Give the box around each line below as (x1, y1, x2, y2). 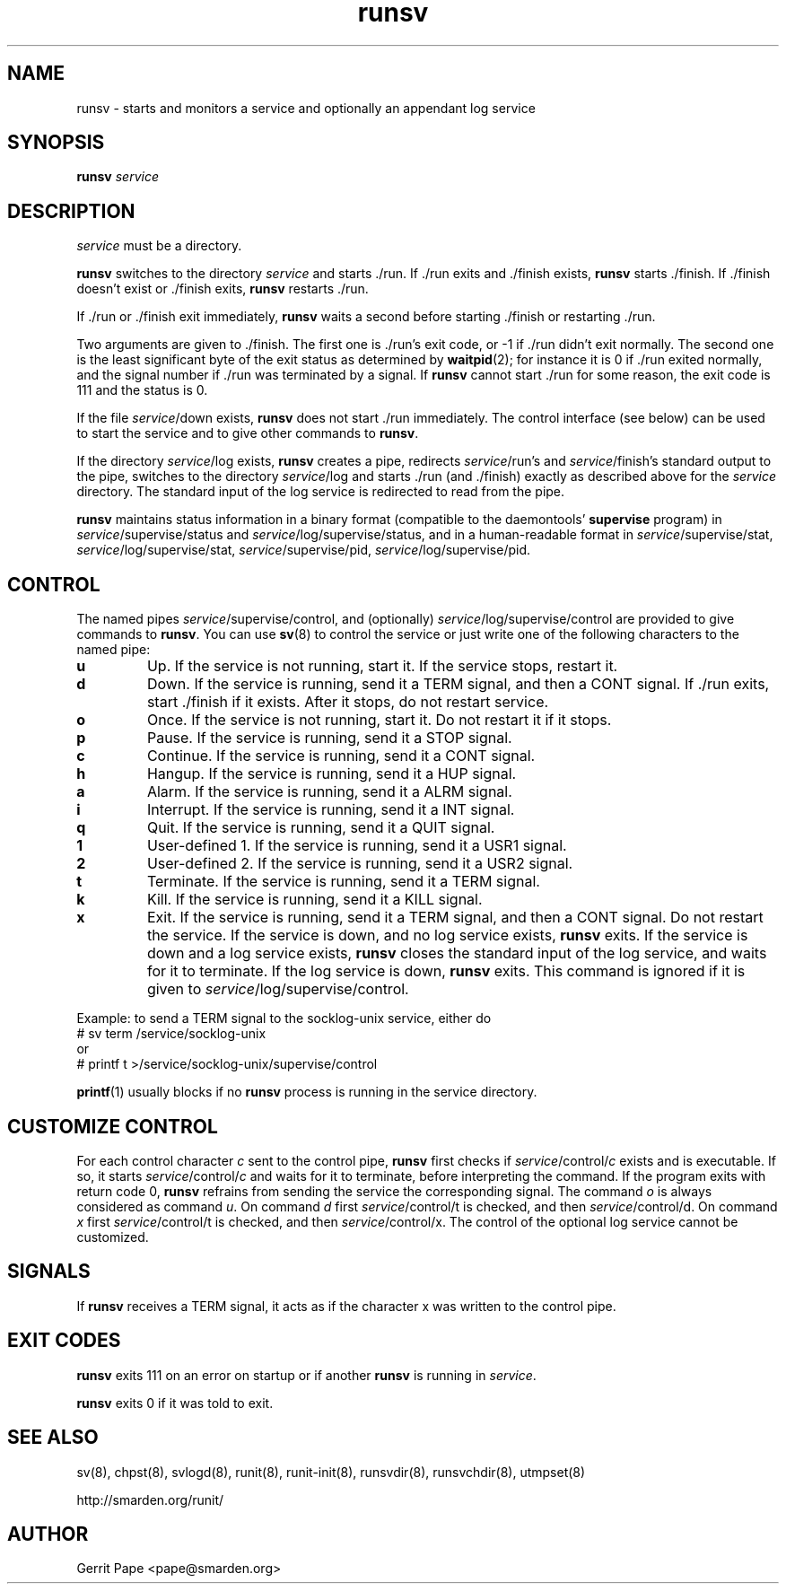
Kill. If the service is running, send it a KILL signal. (146, 890, 483, 909)
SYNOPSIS (7, 131, 105, 154)
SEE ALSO (7, 1426, 99, 1449)
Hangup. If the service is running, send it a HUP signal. (146, 765, 517, 783)
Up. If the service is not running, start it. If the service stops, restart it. (146, 657, 618, 676)
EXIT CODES (7, 1329, 121, 1352)
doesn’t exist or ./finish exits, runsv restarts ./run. (76, 281, 369, 297)
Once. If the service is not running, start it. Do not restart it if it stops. (146, 711, 612, 730)
